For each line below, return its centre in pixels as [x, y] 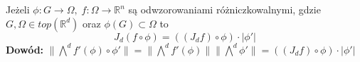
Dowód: [25, 49]
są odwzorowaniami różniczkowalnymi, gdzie [224, 9]
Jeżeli [18, 9]
